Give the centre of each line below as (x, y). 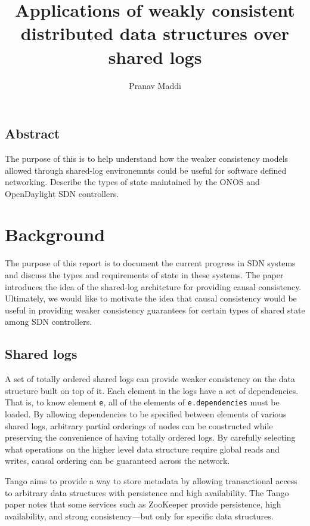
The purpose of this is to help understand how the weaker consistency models (147, 158)
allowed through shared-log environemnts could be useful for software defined (146, 170)
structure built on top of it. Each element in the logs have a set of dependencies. (152, 390)
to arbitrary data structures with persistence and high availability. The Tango (147, 492)
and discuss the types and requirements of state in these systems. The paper (144, 275)
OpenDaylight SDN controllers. (62, 193)
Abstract (32, 133)
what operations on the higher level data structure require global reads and (142, 449)
